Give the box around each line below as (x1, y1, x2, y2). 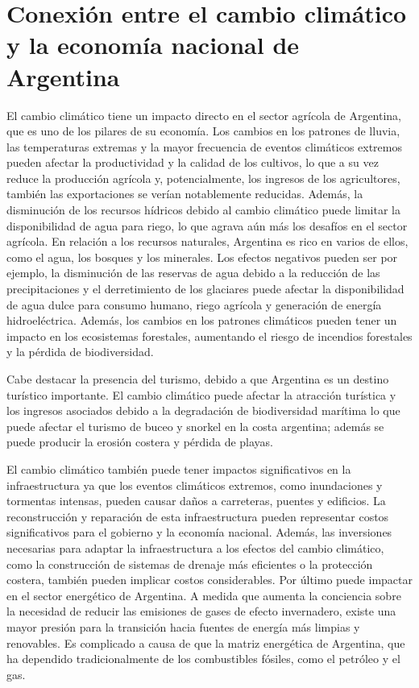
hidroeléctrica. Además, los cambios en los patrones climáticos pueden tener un (6, 312, 397, 329)
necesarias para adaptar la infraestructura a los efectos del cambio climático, (6, 539, 384, 556)
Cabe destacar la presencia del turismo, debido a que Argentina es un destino (6, 371, 389, 387)
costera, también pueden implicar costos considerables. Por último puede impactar (6, 571, 413, 588)
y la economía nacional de (6, 28, 300, 61)
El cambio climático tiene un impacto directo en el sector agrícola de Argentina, (6, 106, 401, 123)
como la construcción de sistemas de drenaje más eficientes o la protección (6, 555, 373, 572)
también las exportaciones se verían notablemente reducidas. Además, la (6, 185, 363, 202)
